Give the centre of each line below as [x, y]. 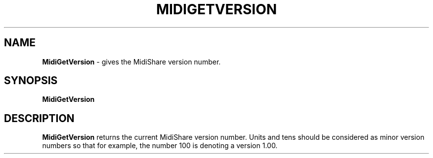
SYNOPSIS [31, 81]
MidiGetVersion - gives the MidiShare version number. [131, 62]
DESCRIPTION [39, 118]
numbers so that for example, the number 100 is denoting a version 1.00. [160, 146]
